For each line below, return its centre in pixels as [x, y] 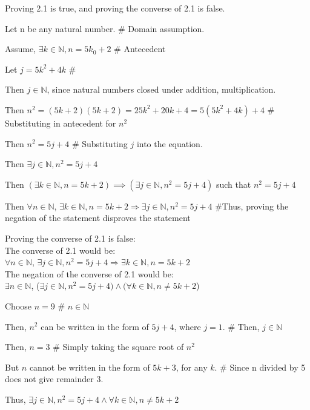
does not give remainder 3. [54, 379]
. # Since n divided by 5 [260, 367]
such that [233, 184]
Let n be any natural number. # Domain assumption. [105, 28]
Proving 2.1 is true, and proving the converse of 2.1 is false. [115, 8]
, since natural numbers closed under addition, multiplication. [161, 89]
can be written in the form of [95, 326]
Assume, [21, 49]
